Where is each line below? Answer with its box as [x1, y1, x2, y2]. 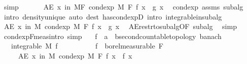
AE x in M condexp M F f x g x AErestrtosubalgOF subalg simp [4, 21, 237, 31]
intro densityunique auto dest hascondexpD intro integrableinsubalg [4, 11, 222, 21]
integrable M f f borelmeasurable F [11, 40, 163, 51]
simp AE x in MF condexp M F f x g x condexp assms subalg [4, 1, 243, 11]
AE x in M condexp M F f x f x [18, 50, 132, 60]
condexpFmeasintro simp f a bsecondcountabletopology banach [4, 30, 222, 41]
